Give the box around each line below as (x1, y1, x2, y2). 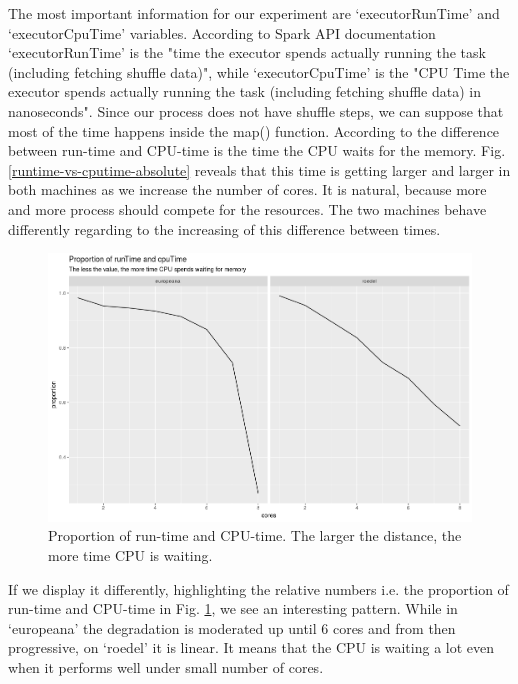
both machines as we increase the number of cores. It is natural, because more (8, 179, 487, 200)
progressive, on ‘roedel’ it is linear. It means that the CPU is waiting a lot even (8, 637, 495, 658)
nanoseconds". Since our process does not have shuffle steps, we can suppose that (8, 100, 504, 121)
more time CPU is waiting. (48, 544, 213, 565)
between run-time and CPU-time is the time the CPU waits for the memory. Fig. (8, 140, 506, 161)
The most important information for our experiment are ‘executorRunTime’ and (8, 3, 500, 23)
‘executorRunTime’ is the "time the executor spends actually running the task (8, 42, 486, 63)
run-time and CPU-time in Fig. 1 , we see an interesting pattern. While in (8, 598, 458, 619)
